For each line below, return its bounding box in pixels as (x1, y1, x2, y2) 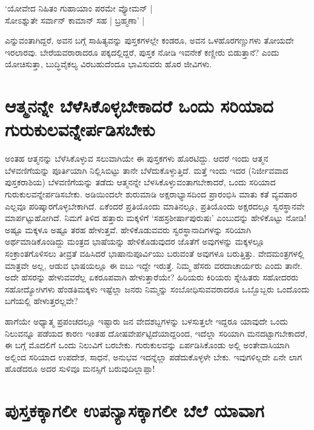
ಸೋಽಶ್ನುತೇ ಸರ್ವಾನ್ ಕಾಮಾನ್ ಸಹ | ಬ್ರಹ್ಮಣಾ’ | (5, 13, 145, 26)
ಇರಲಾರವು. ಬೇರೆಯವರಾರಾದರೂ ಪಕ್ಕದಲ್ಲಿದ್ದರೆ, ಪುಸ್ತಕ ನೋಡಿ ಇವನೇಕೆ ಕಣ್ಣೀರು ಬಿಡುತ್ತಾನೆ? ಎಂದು (5, 45, 279, 58)
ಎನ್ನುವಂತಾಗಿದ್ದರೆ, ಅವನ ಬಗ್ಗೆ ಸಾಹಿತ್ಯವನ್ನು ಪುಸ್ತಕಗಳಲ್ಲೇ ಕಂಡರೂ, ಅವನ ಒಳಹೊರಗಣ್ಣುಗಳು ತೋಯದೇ (5, 34, 294, 47)
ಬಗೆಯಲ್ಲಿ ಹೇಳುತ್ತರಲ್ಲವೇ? (5, 294, 78, 307)
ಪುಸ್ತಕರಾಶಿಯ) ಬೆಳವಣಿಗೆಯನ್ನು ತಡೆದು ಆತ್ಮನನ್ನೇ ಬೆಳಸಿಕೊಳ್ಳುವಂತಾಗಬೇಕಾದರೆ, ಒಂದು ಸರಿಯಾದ (5, 176, 276, 188)
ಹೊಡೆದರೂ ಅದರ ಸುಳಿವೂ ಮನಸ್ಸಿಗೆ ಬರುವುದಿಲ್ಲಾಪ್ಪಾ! (5, 362, 155, 375)
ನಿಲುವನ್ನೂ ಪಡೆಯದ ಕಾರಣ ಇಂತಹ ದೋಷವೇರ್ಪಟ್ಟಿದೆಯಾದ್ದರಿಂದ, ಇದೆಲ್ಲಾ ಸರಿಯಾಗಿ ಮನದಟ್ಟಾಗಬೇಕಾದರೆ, (5, 326, 307, 339)
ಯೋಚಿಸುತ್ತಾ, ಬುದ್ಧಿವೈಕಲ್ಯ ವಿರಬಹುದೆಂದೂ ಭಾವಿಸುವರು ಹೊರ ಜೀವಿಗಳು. (5, 58, 212, 70)
